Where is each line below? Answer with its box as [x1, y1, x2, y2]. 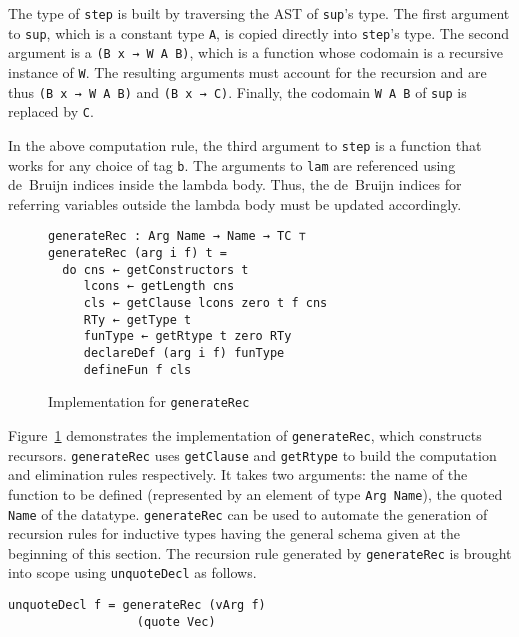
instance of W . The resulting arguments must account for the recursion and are [8, 61, 487, 82]
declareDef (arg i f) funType [83, 346, 285, 361]
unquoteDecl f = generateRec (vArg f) [8, 598, 266, 613]
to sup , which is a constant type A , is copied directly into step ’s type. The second [8, 22, 510, 43]
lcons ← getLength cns [83, 279, 235, 294]
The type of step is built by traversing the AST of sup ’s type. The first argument [8, 3, 510, 23]
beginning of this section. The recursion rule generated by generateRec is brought [8, 542, 512, 563]
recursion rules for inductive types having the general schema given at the [8, 523, 460, 544]
